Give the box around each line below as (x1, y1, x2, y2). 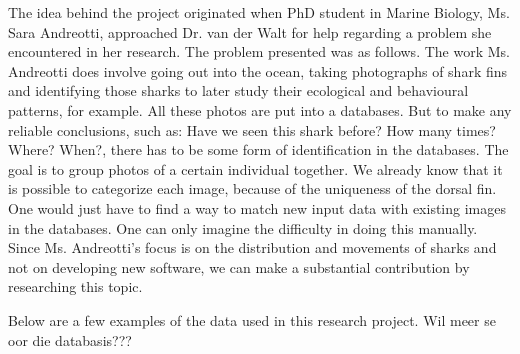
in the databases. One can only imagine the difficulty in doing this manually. (8, 217, 478, 238)
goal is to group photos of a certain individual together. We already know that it (8, 158, 503, 179)
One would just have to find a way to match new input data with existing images (8, 197, 506, 218)
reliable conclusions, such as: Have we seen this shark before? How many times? (8, 119, 496, 140)
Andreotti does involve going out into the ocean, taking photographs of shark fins (8, 60, 508, 81)
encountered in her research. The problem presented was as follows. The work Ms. (8, 41, 510, 62)
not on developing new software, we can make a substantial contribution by (8, 256, 470, 277)
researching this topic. (8, 276, 143, 297)
